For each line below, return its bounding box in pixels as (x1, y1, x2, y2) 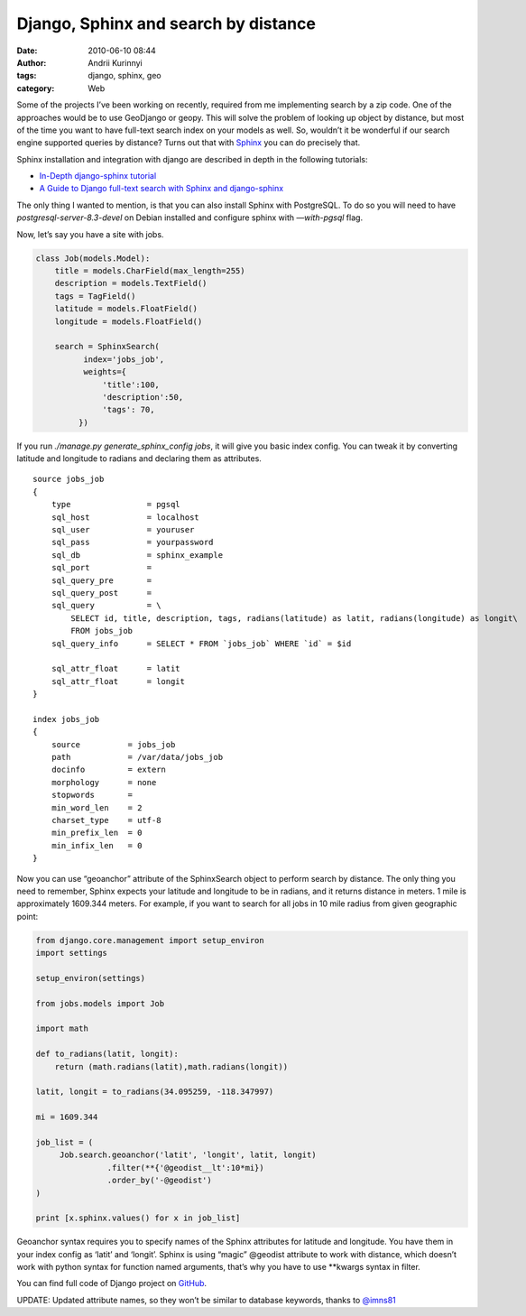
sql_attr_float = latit (51, 663, 180, 674)
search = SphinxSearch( (54, 341, 160, 352)
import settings (35, 948, 108, 959)
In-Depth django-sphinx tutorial (39, 171, 157, 181)
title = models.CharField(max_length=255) (54, 266, 245, 275)
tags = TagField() (54, 291, 136, 301)
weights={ (82, 366, 126, 377)
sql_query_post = (51, 588, 152, 598)
